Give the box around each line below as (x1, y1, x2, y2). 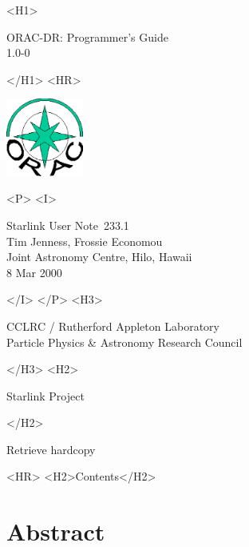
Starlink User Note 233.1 (6, 216, 129, 233)
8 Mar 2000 (6, 263, 62, 280)
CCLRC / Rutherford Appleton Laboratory (6, 317, 219, 334)
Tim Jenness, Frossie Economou (6, 232, 163, 249)
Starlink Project (6, 387, 85, 404)
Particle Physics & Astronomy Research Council (6, 333, 243, 350)
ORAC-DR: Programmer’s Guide (6, 28, 168, 45)
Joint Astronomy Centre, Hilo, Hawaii (6, 248, 192, 265)
